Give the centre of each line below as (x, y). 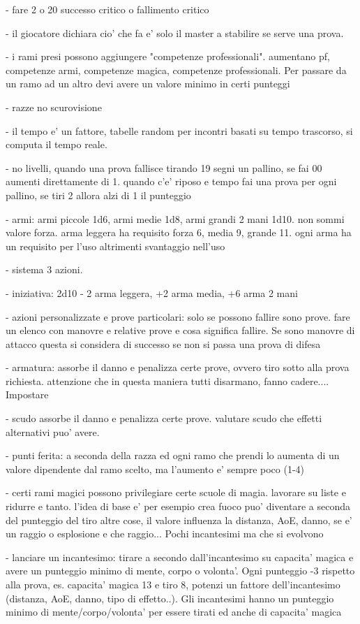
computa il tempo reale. (57, 144)
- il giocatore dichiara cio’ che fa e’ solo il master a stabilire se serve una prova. (175, 32)
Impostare (27, 394)
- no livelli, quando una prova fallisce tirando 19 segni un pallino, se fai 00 (164, 167)
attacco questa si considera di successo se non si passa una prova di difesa (163, 343)
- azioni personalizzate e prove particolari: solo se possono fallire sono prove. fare (178, 316)
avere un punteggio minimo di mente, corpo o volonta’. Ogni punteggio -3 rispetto (180, 571)
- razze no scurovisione (54, 107)
